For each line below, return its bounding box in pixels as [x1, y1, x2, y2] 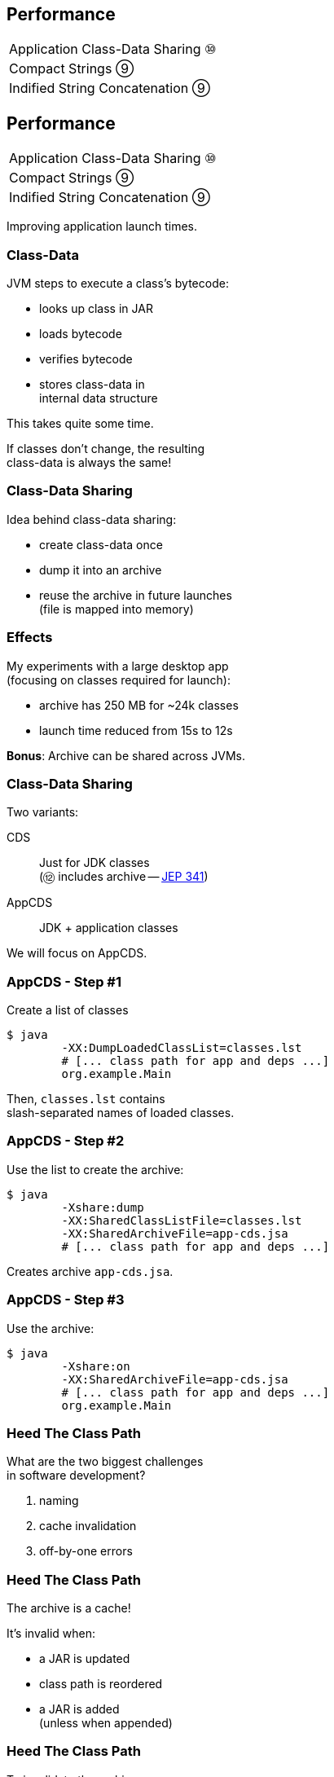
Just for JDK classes [39, 856, 150, 870]
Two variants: [7, 805, 79, 820]
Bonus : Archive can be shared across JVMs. [7, 748, 245, 763]
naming [39, 1493, 79, 1508]
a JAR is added [39, 1702, 120, 1717]
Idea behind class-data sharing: [7, 512, 177, 526]
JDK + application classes [39, 921, 178, 935]
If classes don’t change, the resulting [7, 442, 205, 456]
